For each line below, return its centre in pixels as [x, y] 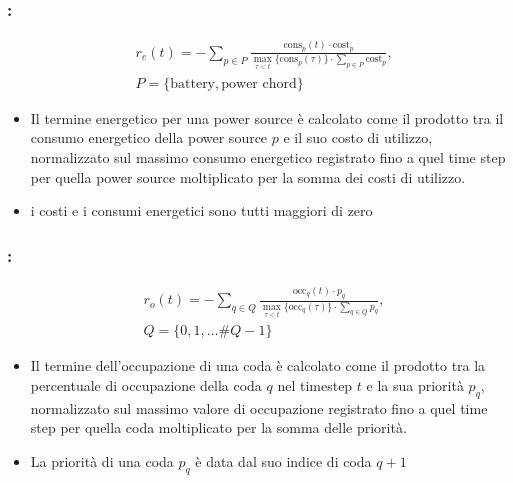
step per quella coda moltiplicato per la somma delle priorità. [218, 427]
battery [193, 83]
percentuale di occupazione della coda [146, 384]
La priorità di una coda [102, 460]
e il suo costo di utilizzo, [358, 137]
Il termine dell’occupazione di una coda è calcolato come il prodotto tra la [258, 365]
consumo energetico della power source [149, 137]
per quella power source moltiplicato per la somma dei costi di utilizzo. [248, 176]
